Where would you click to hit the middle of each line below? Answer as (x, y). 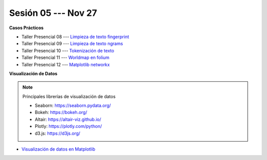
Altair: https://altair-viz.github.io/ (68, 119)
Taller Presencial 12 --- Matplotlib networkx (66, 64)
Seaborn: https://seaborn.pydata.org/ (73, 106)
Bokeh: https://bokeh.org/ (61, 112)
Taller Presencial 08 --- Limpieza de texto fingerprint (75, 37)
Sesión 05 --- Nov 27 (53, 13)
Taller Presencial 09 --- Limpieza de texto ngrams (72, 44)
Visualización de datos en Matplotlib (58, 149)
